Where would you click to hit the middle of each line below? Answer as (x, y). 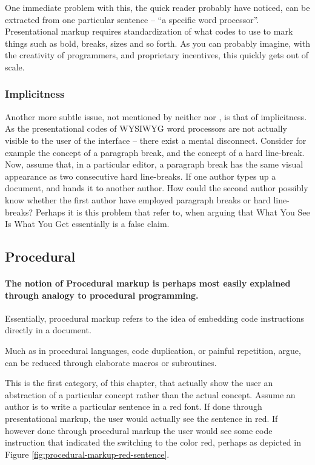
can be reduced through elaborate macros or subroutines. (111, 362)
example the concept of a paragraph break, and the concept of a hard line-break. (155, 152)
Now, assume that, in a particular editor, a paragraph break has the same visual (154, 164)
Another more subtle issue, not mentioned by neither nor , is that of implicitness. (156, 116)
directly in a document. (48, 330)
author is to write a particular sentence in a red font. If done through (134, 406)
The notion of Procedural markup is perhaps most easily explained (148, 283)
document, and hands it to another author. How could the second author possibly (157, 188)
